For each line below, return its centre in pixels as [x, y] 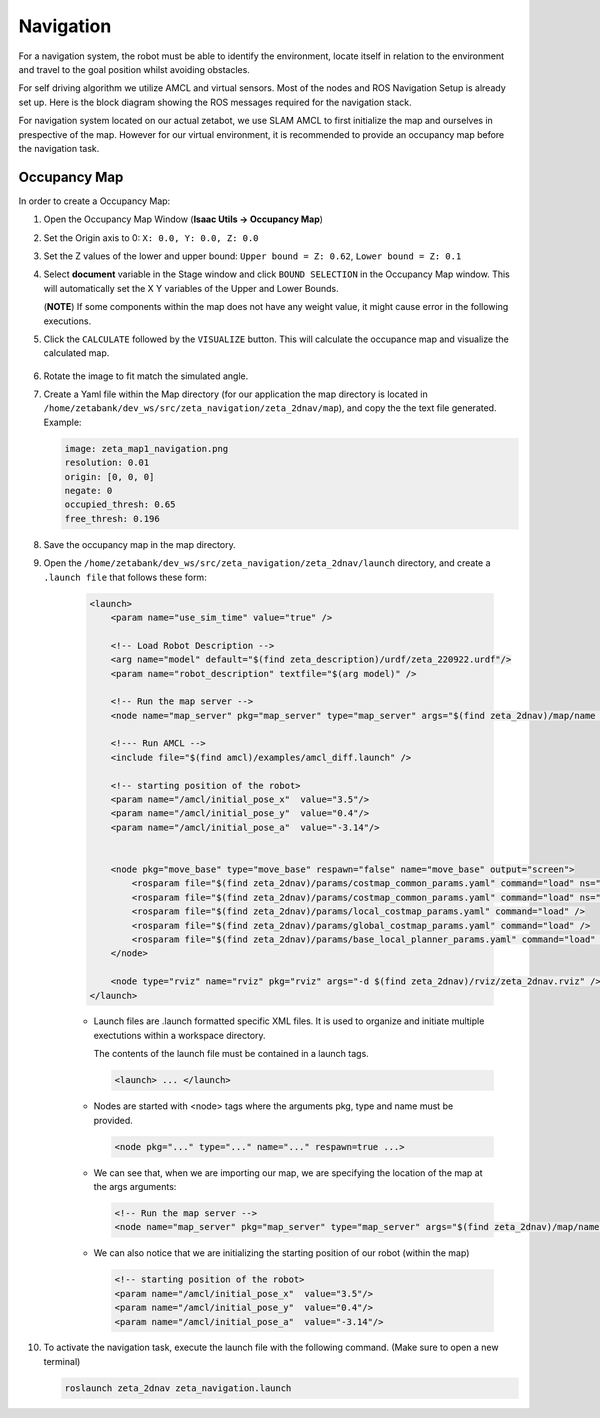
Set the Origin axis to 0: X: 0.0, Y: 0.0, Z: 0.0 [151, 237]
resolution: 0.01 [107, 463]
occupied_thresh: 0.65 [120, 504]
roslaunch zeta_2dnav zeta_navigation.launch [178, 1388]
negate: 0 [88, 491]
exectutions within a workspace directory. [179, 1035]
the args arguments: [135, 1186]
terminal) [62, 1361]
